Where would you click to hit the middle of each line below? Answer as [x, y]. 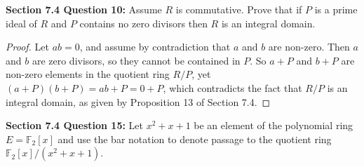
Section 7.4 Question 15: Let [74, 125]
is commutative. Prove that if [239, 9]
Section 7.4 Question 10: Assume [84, 9]
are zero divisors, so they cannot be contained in [136, 60]
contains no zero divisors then [143, 23]
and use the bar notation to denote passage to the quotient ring [195, 139]
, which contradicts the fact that [232, 87]
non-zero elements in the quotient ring [88, 74]
